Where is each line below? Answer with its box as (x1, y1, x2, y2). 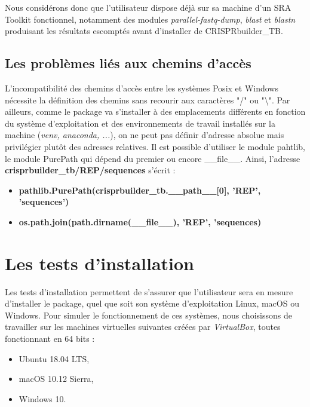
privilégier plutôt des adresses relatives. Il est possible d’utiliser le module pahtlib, (5, 140, 305, 152)
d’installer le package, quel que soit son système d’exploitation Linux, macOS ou (5, 297, 299, 310)
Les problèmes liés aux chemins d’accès (5, 54, 251, 72)
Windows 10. (19, 392, 66, 405)
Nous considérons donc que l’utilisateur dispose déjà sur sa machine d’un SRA (5, 1, 291, 13)
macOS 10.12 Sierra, (19, 372, 94, 385)
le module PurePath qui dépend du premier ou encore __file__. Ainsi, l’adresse (5, 152, 300, 164)
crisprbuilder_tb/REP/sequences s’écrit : (5, 164, 176, 176)
